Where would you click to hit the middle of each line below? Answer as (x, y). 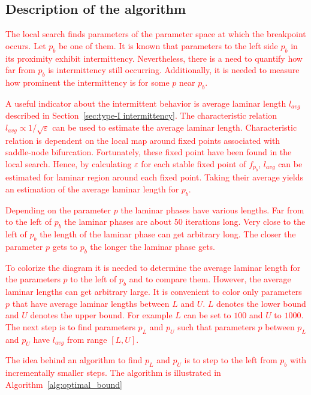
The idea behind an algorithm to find (74, 360)
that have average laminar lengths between (91, 303)
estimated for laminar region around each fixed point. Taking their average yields (155, 177)
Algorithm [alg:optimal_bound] (64, 384)
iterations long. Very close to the (245, 221)
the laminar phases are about (118, 221)
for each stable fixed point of (194, 163)
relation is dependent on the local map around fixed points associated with (143, 140)
